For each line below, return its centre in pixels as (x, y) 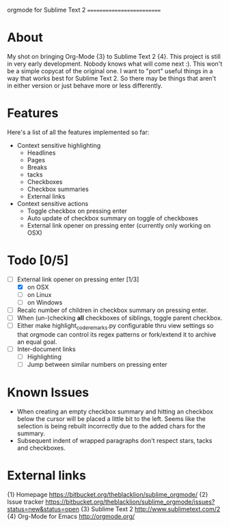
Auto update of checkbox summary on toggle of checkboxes (112, 218)
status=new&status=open (43, 509)
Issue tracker (26, 502)
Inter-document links (46, 349)
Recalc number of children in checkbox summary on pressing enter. (112, 310)
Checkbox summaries (58, 189)
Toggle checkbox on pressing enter (77, 211)
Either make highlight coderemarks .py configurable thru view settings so (115, 326)
